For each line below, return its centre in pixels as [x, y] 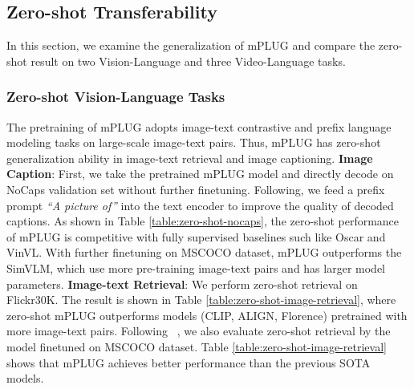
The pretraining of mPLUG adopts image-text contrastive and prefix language [199, 126]
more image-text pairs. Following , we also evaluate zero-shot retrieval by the [199, 331]
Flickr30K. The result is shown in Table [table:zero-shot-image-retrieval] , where [201, 300]
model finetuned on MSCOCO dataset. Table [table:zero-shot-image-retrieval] [197, 346]
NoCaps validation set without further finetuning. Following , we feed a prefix [196, 189]
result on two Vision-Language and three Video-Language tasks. [188, 61]
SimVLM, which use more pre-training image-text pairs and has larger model [196, 267]
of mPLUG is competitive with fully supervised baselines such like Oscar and [196, 236]
